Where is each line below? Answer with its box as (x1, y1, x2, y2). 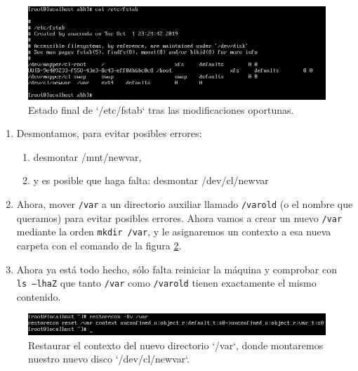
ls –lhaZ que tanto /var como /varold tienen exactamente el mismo (16, 275, 317, 290)
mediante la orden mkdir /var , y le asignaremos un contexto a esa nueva (16, 224, 331, 239)
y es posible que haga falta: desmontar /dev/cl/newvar (33, 173, 269, 188)
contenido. (16, 289, 61, 304)
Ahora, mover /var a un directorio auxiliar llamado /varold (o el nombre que (16, 197, 353, 211)
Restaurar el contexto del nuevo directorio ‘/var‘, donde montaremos (28, 337, 324, 352)
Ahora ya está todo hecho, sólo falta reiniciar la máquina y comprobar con (16, 261, 337, 276)
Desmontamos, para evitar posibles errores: (16, 126, 202, 141)
